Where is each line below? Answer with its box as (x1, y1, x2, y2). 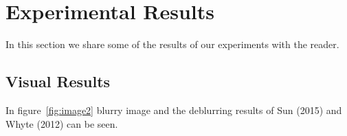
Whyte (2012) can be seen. (5, 116, 118, 131)
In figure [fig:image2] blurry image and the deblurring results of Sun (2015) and (5, 102, 342, 117)
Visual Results (5, 71, 111, 92)
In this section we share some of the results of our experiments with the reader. (5, 37, 339, 52)
